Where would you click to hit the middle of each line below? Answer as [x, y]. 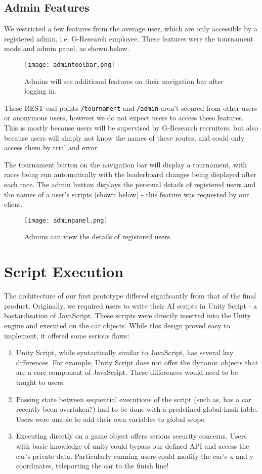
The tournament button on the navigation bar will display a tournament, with [126, 164]
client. [13, 204]
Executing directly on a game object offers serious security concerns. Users [131, 436]
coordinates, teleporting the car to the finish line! [92, 466]
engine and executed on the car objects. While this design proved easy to [117, 325]
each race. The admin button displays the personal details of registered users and [130, 184]
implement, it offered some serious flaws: [67, 335]
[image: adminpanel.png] [66, 220]
